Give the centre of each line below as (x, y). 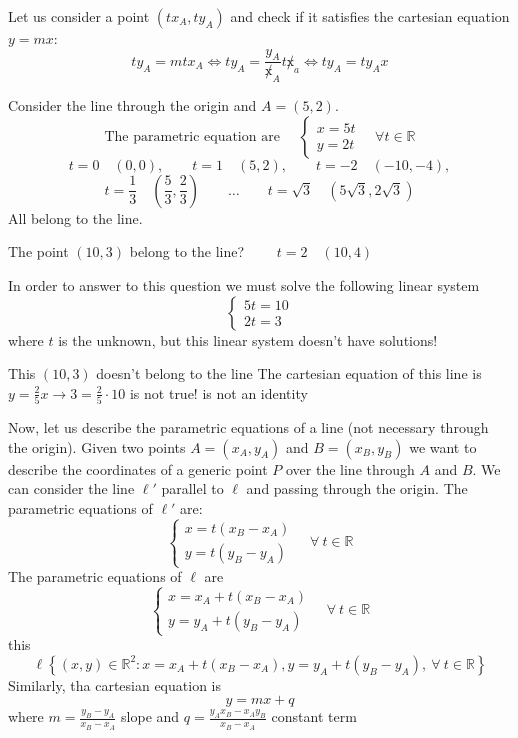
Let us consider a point (79, 16)
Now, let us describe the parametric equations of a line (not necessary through (248, 427)
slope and (150, 716)
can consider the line (71, 488)
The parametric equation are (192, 136)
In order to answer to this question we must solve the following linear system (244, 285)
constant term (314, 716)
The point (38, 251)
